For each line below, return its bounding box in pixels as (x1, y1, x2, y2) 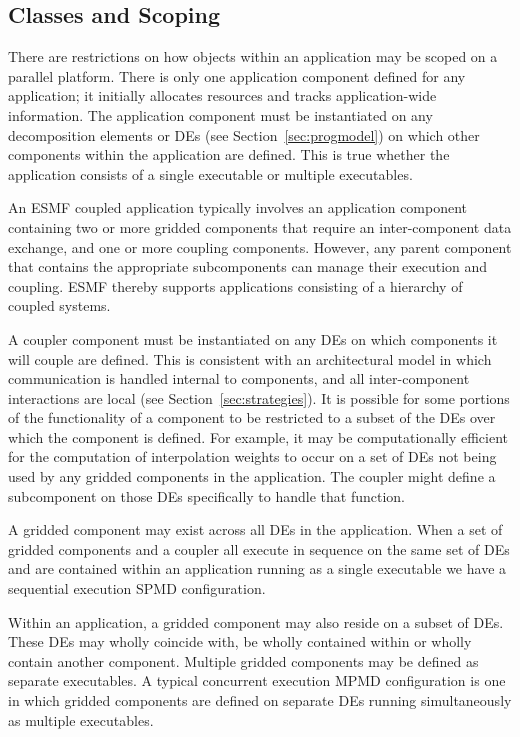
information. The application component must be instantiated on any (8, 104, 433, 125)
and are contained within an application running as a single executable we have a (8, 558, 507, 579)
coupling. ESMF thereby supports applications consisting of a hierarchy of (8, 275, 463, 296)
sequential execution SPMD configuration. (8, 578, 266, 599)
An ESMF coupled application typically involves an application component (8, 197, 468, 218)
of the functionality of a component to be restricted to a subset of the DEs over (8, 407, 496, 428)
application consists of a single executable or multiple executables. (8, 163, 413, 184)
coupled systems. (8, 295, 111, 316)
